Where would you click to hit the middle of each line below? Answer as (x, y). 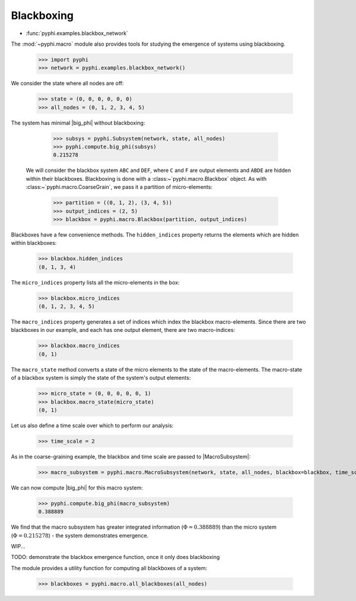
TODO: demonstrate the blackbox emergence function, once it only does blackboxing (115, 557)
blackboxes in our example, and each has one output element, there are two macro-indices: (123, 330)
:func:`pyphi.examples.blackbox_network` (77, 33)
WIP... (18, 546)
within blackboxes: (34, 243)
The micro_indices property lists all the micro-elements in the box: (95, 282)
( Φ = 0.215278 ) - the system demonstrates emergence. (80, 535)
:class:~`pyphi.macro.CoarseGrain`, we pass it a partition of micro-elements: (119, 187)
